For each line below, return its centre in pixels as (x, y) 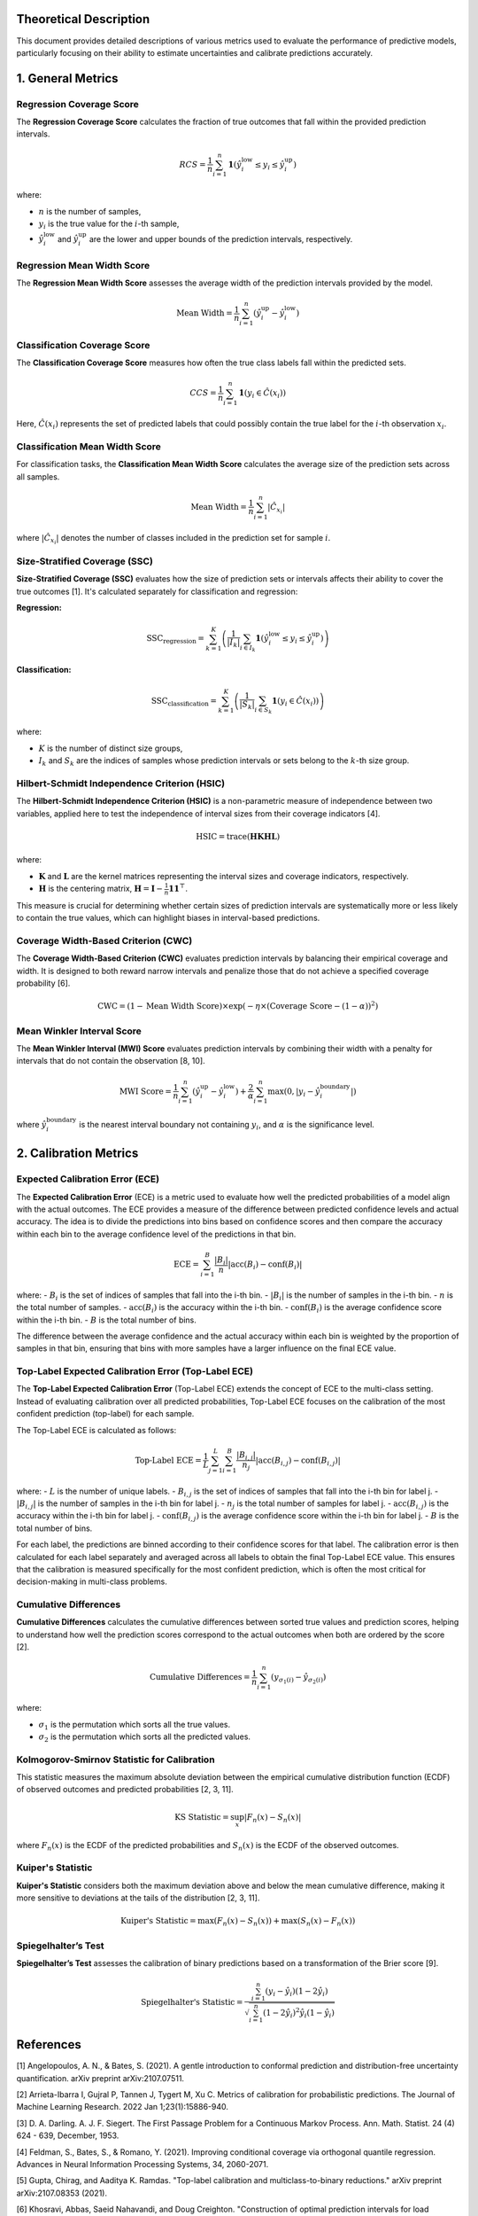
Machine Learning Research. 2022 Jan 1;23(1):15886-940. (123, 2107)
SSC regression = (176, 640)
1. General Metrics (67, 78)
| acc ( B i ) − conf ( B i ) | (265, 1265)
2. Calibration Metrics (77, 1154)
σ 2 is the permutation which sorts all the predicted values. (145, 1737)
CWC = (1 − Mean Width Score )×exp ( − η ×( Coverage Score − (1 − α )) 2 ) (238, 1006)
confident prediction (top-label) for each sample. (105, 1414)
